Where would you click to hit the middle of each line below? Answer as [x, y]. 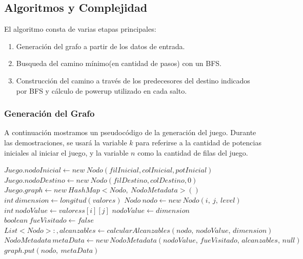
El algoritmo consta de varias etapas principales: [80, 29]
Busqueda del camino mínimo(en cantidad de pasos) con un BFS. [119, 63]
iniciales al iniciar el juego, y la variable [66, 152]
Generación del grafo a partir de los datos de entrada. [100, 46]
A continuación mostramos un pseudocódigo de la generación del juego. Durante [130, 132]
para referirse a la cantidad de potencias [198, 142]
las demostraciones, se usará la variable [66, 142]
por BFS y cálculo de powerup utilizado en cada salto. [102, 90]
